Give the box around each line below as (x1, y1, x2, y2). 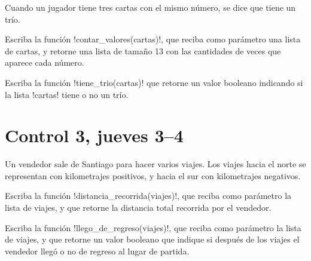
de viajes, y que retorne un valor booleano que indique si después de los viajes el (5, 233, 300, 245)
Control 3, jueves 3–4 (5, 123, 184, 148)
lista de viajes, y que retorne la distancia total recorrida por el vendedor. (5, 201, 272, 214)
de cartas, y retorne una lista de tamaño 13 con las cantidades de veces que (5, 44, 281, 57)
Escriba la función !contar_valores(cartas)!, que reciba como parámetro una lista (5, 33, 301, 45)
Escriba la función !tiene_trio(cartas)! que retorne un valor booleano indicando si (5, 76, 303, 88)
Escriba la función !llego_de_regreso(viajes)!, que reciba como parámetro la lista (5, 221, 301, 234)
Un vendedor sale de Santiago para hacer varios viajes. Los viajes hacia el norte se (5, 158, 306, 170)
